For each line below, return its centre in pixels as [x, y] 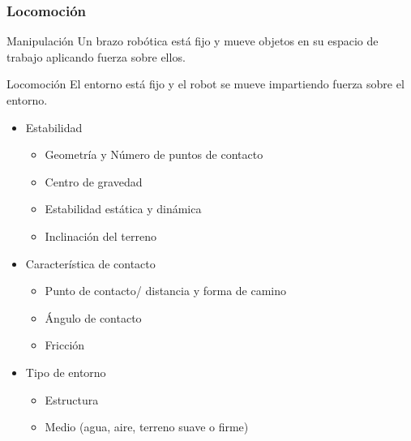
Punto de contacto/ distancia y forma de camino [166, 291]
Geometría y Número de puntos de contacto [154, 154]
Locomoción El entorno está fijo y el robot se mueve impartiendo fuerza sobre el [205, 84]
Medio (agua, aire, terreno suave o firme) [147, 427]
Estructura [72, 399]
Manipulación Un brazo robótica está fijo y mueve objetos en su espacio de [193, 41]
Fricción [65, 345]
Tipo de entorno [66, 372]
